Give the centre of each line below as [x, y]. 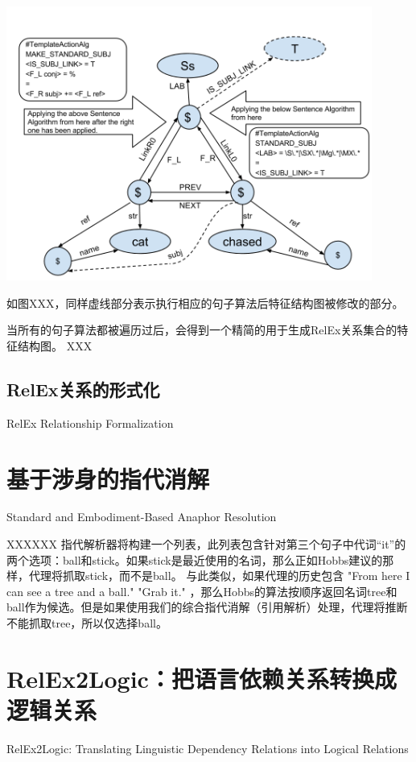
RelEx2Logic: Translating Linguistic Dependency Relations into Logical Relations [208, 748]
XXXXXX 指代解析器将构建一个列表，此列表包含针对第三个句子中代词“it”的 [206, 544]
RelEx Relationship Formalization [90, 422]
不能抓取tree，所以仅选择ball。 [87, 623]
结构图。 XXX [55, 345]
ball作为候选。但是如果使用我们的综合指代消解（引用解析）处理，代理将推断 [207, 607]
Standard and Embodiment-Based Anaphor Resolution [142, 517]
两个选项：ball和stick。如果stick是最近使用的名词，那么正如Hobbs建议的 [195, 559]
